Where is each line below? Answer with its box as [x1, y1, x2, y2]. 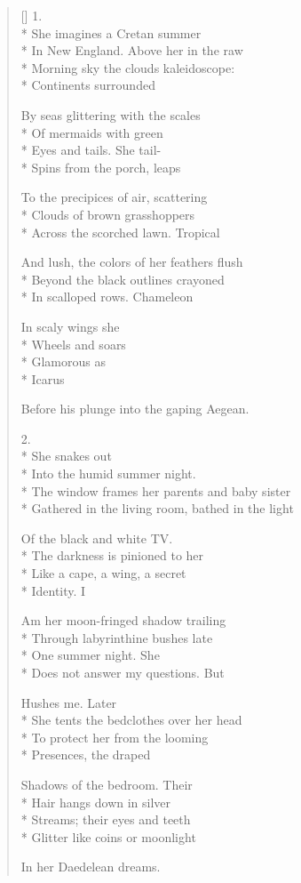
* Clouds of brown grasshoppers [20, 205, 195, 223]
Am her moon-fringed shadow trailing [20, 611, 226, 630]
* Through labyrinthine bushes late [20, 628, 213, 646]
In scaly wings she [20, 317, 120, 335]
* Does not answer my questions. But [20, 663, 225, 681]
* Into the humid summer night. [20, 464, 196, 483]
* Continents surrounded [20, 76, 155, 94]
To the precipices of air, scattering [20, 188, 208, 206]
